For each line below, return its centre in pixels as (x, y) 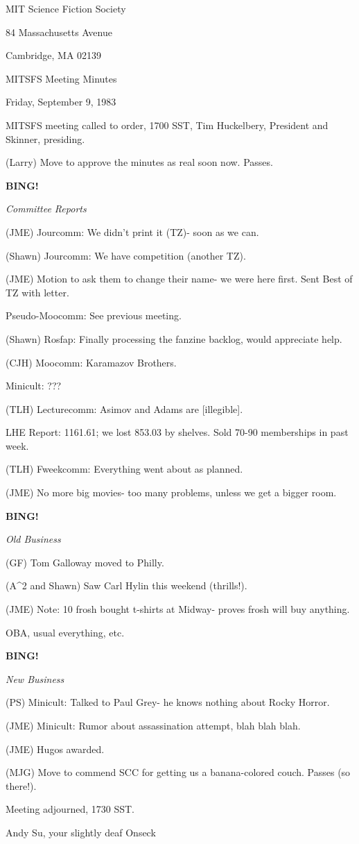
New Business (35, 678)
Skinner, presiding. (45, 138)
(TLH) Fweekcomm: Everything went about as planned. (124, 469)
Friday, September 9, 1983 (61, 102)
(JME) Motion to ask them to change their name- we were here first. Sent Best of (179, 279)
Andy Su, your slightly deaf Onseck (81, 832)
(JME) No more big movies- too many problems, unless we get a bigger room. (171, 492)
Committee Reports (46, 209)
